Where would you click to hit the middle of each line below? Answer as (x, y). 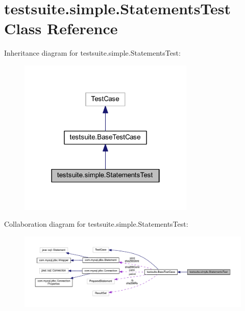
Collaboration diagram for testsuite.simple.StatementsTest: (96, 224)
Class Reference (61, 28)
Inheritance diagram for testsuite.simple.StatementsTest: (92, 53)
